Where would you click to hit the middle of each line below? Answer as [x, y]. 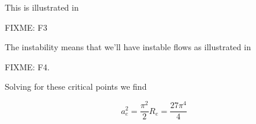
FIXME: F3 [26, 27]
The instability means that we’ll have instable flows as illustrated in [128, 47]
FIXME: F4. [27, 66]
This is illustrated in [42, 7]
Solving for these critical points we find [76, 87]
